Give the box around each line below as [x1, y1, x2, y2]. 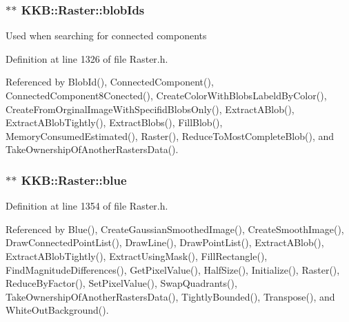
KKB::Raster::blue [21, 171, 127, 188]
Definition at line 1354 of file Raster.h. [6, 199, 168, 213]
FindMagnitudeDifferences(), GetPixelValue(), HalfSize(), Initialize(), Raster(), [6, 262, 340, 276]
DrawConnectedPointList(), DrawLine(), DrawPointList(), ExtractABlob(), [6, 235, 324, 250]
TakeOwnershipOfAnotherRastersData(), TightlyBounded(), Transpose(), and [6, 289, 335, 303]
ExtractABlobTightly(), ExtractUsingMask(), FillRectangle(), [6, 248, 268, 263]
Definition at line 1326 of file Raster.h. [6, 51, 168, 66]
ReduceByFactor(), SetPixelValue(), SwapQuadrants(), [6, 276, 237, 290]
